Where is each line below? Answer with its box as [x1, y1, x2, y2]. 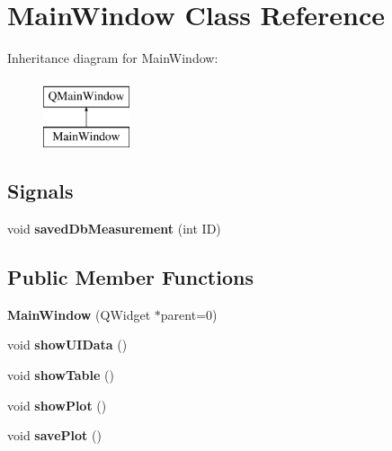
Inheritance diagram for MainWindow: [7, 49, 218, 67]
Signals [7, 177, 74, 205]
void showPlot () [7, 395, 107, 414]
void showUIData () [7, 335, 128, 354]
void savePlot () [7, 426, 102, 445]
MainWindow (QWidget [7, 305, 151, 323]
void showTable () [7, 366, 114, 385]
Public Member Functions [7, 263, 254, 291]
